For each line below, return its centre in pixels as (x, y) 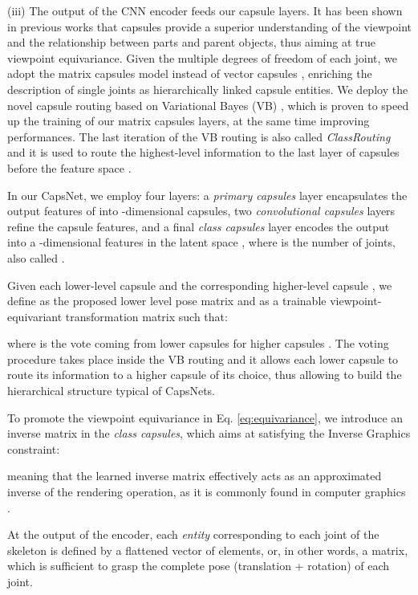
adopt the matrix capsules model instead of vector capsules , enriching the (190, 73)
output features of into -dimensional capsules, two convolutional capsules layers (201, 211)
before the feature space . (69, 167)
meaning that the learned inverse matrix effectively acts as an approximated (195, 476)
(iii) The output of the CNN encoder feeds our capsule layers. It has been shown (205, 10)
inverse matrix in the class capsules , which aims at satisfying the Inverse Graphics (209, 433)
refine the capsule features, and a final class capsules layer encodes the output (199, 226)
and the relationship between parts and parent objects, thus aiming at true (191, 42)
